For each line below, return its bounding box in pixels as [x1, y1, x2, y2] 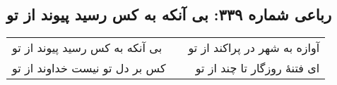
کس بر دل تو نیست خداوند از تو [12, 60, 166, 77]
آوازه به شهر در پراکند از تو [188, 39, 320, 56]
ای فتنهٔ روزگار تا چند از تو [195, 60, 320, 77]
